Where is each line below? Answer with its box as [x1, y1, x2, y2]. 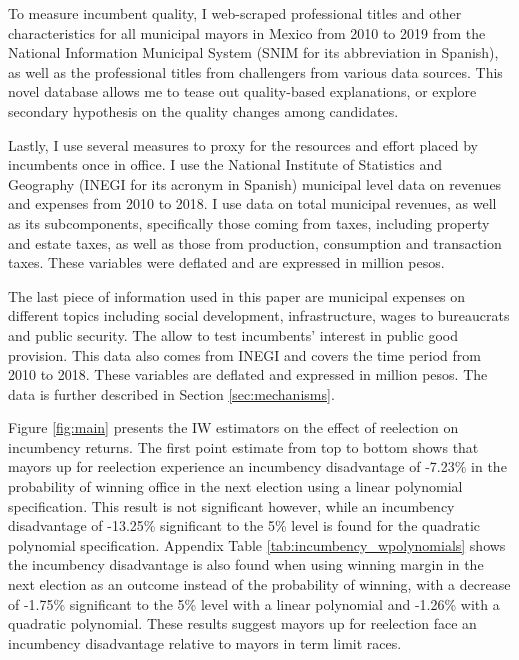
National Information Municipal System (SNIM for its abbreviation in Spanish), [8, 42, 499, 63]
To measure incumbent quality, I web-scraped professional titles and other [8, 3, 462, 23]
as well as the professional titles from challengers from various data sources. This [8, 61, 503, 82]
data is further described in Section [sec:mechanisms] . [8, 383, 335, 404]
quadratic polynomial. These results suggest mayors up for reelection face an [8, 613, 477, 634]
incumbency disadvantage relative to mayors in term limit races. [8, 632, 402, 653]
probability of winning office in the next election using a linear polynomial [8, 476, 463, 497]
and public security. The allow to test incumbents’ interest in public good [8, 324, 458, 345]
